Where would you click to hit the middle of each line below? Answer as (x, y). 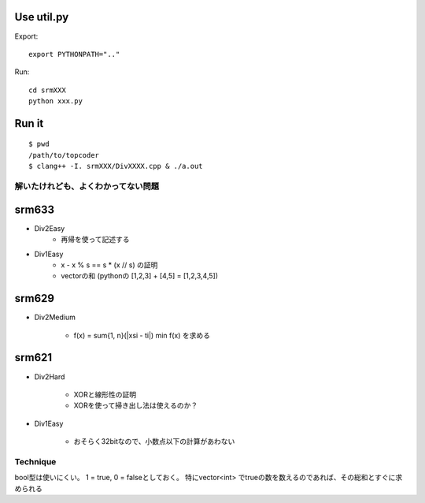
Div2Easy (50, 228)
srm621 (33, 358)
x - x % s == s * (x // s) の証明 (109, 265)
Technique (35, 461)
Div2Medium (55, 317)
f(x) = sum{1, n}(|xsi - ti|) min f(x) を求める (142, 335)
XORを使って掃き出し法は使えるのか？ (136, 405)
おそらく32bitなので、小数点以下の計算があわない (154, 442)
